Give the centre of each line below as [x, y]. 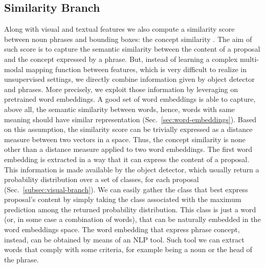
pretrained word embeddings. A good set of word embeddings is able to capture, [130, 99]
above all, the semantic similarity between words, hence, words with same [119, 109]
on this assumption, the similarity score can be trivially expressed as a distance [128, 129]
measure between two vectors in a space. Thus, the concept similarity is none [125, 139]
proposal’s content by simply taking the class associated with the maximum [123, 199]
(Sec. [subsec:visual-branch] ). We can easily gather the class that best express [126, 189]
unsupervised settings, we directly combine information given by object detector [129, 79]
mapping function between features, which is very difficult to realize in [136, 69]
